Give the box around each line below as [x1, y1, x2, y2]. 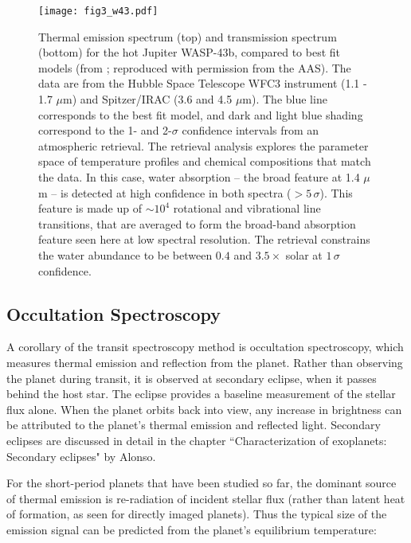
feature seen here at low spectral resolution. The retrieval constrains [38, 231, 370, 248]
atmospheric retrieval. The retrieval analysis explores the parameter [38, 137, 369, 154]
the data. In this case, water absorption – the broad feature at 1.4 [38, 169, 360, 185]
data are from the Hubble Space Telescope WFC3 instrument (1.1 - [38, 75, 367, 92]
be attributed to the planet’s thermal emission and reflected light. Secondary [6, 416, 381, 433]
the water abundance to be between [38, 246, 213, 263]
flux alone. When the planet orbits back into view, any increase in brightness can [6, 400, 402, 417]
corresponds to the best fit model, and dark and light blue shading [38, 106, 363, 123]
